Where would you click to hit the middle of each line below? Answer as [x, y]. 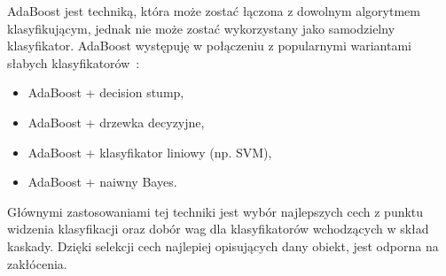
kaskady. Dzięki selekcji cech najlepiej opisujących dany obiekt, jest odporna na [223, 245]
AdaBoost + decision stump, [106, 92]
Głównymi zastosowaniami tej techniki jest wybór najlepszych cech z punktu [215, 211]
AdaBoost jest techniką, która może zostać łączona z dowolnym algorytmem [214, 11]
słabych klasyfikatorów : [74, 62]
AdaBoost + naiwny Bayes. [102, 182]
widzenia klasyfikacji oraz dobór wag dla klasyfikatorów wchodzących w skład [218, 229]
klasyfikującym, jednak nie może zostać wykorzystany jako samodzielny [201, 28]
